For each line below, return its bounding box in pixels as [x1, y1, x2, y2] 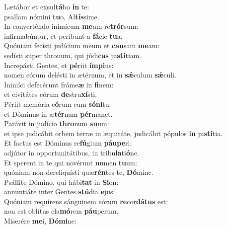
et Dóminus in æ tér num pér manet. [4, 108, 113, 119]
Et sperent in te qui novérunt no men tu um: [4, 157, 138, 167]
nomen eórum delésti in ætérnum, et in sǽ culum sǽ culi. [4, 70, 176, 80]
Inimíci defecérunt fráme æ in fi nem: [4, 79, 114, 89]
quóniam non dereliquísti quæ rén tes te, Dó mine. [4, 167, 153, 177]
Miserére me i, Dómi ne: [4, 216, 76, 226]
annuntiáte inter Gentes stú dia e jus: [4, 186, 115, 197]
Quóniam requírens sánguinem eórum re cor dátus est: [4, 196, 168, 206]
